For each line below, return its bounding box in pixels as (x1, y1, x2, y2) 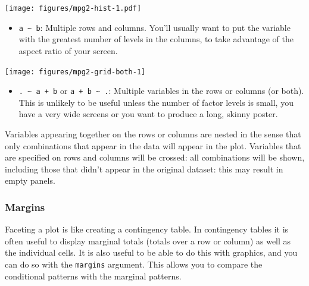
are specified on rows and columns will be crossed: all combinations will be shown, (5, 151, 305, 164)
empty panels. (5, 174, 55, 187)
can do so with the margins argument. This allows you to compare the (5, 257, 263, 270)
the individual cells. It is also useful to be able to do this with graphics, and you (5, 246, 298, 259)
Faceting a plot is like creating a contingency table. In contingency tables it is (5, 223, 289, 235)
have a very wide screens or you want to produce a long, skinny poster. (18, 108, 278, 120)
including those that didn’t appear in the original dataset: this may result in (5, 162, 283, 175)
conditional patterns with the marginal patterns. (5, 269, 182, 282)
